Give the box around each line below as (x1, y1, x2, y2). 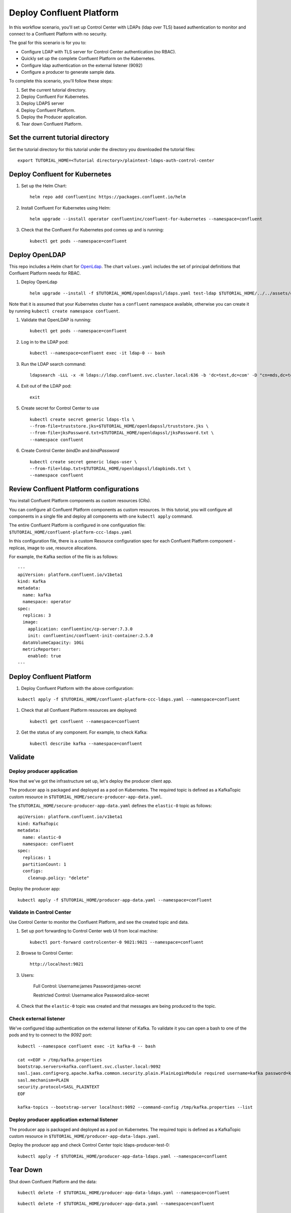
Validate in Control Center (9, 909, 71, 916)
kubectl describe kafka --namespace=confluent (30, 740, 143, 746)
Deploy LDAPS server (21, 100, 65, 106)
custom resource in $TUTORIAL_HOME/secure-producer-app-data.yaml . (9, 794, 162, 800)
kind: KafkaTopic (17, 820, 59, 826)
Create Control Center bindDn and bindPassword (21, 448, 119, 454)
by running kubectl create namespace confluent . (9, 308, 120, 314)
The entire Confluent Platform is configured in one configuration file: (9, 522, 145, 528)
